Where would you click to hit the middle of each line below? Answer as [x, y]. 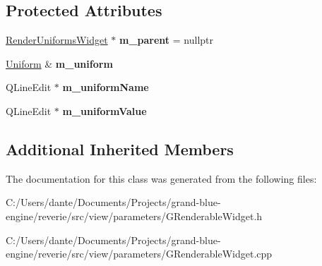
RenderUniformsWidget [57, 40]
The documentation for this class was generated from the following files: [161, 178]
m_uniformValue [105, 110]
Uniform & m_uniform [59, 63]
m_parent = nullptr [167, 40]
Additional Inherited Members [120, 149]
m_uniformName [106, 87]
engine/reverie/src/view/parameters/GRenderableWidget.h [134, 216]
